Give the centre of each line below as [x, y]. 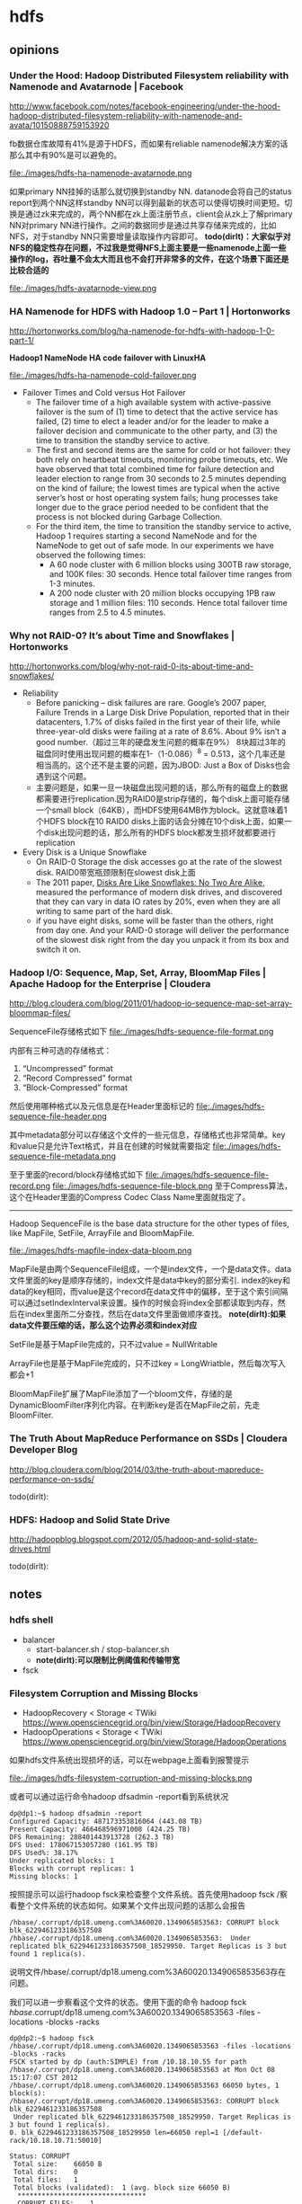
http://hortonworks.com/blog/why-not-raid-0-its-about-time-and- [132, 666]
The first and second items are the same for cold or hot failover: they [163, 450]
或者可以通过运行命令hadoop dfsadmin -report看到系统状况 [119, 1796]
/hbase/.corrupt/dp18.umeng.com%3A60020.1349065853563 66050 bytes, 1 [144, 2085]
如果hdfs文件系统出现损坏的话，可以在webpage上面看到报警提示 [129, 1760]
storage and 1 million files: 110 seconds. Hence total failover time [168, 603]
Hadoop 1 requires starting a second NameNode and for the [147, 536]
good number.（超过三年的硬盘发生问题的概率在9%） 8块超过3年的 [160, 742]
